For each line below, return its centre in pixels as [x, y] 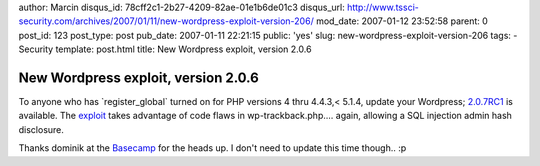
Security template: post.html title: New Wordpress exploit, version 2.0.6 [165, 49]
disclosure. [41, 129]
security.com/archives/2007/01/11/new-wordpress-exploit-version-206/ [166, 21]
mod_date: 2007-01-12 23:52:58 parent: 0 [402, 21]
